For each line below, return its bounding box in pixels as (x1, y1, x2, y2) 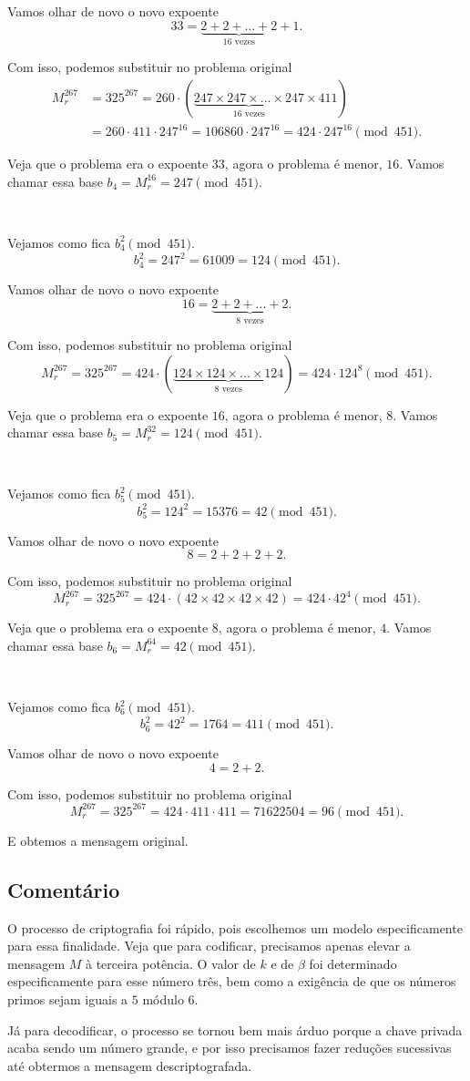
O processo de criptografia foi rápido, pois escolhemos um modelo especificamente (7, 918, 463, 937)
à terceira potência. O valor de (85, 953, 256, 973)
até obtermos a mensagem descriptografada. (7, 1055, 252, 1075)
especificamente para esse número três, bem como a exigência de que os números (7, 972, 456, 991)
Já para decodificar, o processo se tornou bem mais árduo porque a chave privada (7, 1020, 463, 1039)
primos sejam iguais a (7, 989, 128, 1008)
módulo (142, 989, 184, 1008)
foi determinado (309, 953, 397, 973)
